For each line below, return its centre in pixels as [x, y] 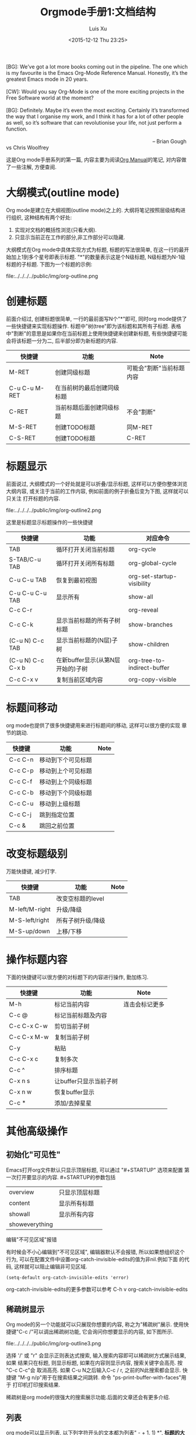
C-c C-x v [24, 679]
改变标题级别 [37, 854]
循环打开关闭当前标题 [85, 549]
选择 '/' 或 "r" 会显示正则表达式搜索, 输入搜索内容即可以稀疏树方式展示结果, [96, 1355]
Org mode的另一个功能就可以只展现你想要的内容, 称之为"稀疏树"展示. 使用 [95, 1324]
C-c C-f [21, 781]
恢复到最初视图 [77, 580]
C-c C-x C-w [28, 1026]
